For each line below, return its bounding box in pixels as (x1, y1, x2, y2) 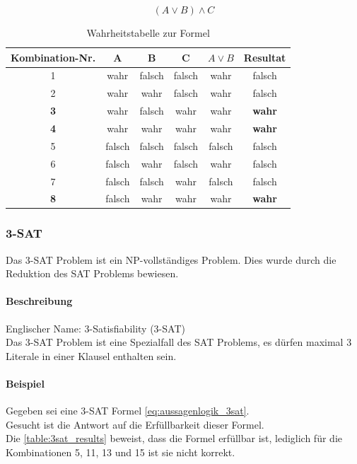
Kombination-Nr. (11, 50, 96, 64)
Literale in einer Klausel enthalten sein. (6, 348, 177, 363)
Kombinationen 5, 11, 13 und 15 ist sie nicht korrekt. (6, 445, 235, 459)
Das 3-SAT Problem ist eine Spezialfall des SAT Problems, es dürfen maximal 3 (6, 335, 352, 349)
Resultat (243, 50, 286, 64)
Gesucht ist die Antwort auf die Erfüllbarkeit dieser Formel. (6, 417, 264, 431)
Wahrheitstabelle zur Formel (86, 25, 210, 40)
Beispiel (6, 376, 45, 391)
